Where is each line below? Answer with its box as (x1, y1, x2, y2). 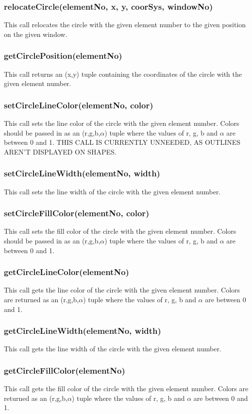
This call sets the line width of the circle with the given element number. (4, 186, 221, 196)
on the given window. (4, 29, 67, 39)
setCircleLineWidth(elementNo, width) (4, 167, 160, 179)
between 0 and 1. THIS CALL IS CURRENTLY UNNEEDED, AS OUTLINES (4, 137, 241, 147)
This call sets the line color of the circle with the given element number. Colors (4, 118, 239, 128)
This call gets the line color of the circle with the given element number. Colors (4, 285, 240, 295)
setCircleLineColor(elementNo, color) (4, 99, 153, 111)
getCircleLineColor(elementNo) (4, 266, 129, 278)
